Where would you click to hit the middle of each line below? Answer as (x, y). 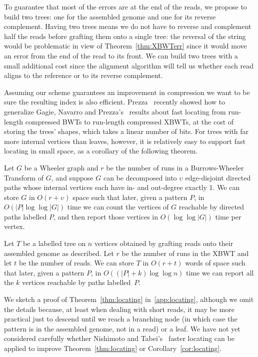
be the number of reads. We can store (76, 263)
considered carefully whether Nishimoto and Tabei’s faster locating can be (119, 338)
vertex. (14, 226)
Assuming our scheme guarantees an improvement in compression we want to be (127, 92)
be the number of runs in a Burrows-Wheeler (175, 167)
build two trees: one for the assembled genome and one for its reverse (110, 16)
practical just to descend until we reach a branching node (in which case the (121, 319)
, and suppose (72, 177)
